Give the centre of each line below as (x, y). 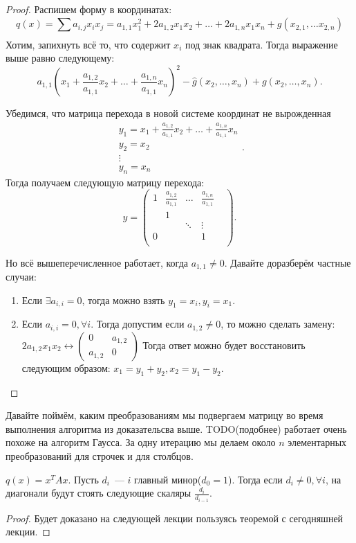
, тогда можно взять (123, 300)
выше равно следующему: (60, 58)
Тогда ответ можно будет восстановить (224, 345)
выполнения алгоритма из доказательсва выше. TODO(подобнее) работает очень (176, 428)
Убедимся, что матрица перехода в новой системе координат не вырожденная (168, 113)
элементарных (317, 442)
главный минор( (168, 479)
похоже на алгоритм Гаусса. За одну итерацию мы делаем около (141, 442)
